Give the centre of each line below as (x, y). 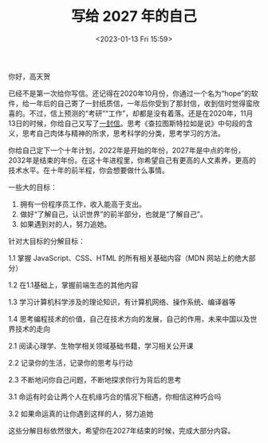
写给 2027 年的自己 (134, 16)
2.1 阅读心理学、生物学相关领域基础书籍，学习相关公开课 (101, 346)
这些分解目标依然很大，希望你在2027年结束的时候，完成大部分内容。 (122, 430)
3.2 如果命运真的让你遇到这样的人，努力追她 (81, 413)
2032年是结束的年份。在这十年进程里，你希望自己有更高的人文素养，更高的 (132, 160)
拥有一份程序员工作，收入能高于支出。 (83, 204)
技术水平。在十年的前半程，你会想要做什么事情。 (89, 170)
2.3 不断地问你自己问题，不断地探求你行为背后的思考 (95, 379)
